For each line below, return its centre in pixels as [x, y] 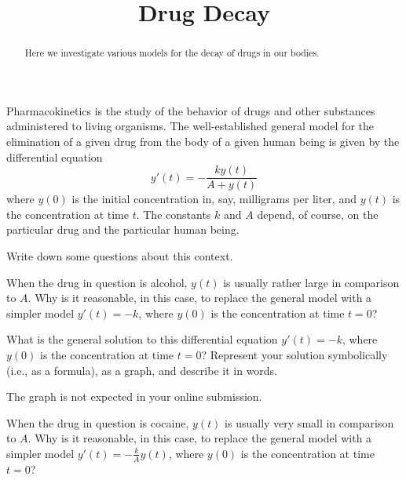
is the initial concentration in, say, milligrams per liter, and [214, 199]
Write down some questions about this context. [120, 256]
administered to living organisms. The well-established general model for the [190, 126]
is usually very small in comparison [309, 422]
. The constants [174, 214]
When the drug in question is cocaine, [98, 422]
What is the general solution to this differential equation [142, 339]
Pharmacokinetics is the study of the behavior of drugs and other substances [191, 110]
